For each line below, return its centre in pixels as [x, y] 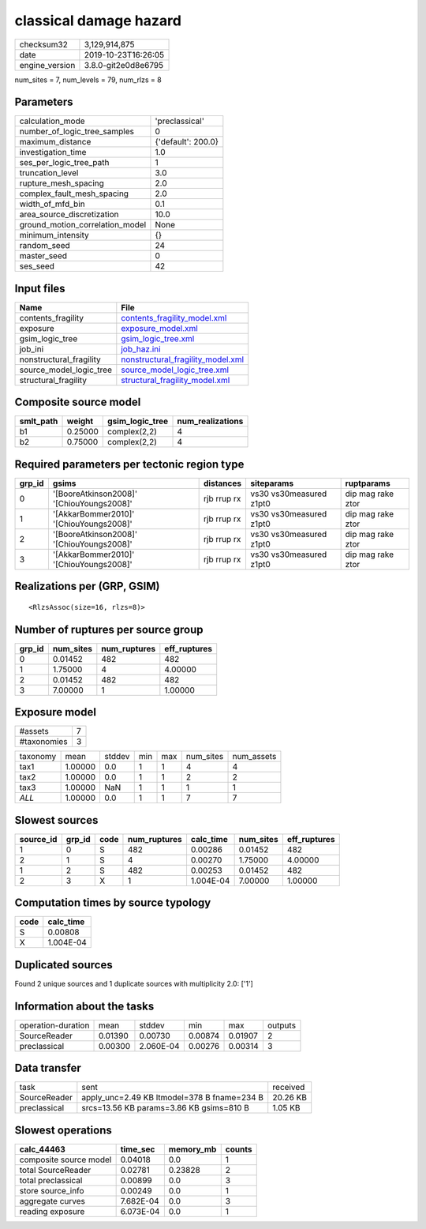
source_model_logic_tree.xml [175, 370]
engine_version [47, 65]
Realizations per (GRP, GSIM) [87, 586]
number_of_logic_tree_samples [77, 132]
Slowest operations [63, 1130]
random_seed [45, 246]
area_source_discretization [69, 215]
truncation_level [49, 173]
